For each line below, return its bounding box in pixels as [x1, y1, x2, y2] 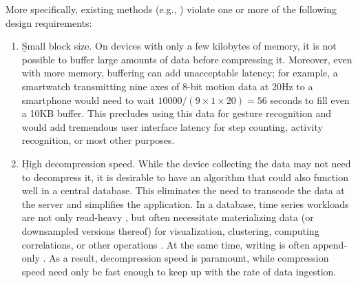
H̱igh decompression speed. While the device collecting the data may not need [21, 156, 351, 170]
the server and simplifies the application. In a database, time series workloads [21, 196, 349, 211]
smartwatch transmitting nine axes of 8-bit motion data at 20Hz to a [21, 78, 313, 93]
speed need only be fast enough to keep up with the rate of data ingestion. [21, 264, 337, 278]
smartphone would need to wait [21, 92, 155, 107]
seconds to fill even [270, 92, 350, 107]
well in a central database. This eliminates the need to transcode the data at [21, 183, 345, 198]
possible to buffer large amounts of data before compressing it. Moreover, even [21, 52, 352, 66]
